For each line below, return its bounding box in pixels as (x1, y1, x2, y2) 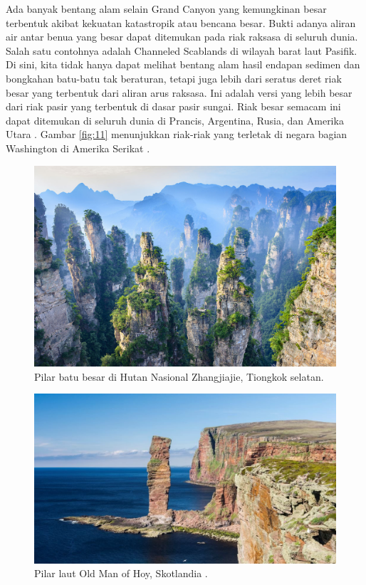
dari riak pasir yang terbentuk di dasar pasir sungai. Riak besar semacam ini (6, 99, 341, 114)
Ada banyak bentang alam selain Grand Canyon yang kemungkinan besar (6, 1, 327, 16)
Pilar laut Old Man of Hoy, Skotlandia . (34, 566, 208, 581)
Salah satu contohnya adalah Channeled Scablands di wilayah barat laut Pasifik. (6, 43, 357, 58)
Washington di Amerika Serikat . (6, 140, 150, 155)
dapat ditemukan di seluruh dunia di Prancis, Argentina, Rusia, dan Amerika (6, 112, 344, 127)
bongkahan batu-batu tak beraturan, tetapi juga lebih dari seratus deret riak (6, 70, 342, 85)
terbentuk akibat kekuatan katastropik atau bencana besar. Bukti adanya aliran (6, 15, 356, 30)
